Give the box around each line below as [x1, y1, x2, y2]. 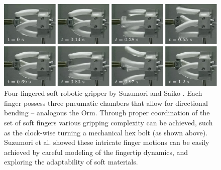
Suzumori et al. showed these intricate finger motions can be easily [4, 137, 209, 147]
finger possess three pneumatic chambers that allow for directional [4, 97, 208, 108]
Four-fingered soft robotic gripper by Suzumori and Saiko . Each [4, 88, 202, 98]
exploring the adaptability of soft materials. [4, 156, 138, 167]
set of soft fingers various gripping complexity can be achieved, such [4, 117, 213, 128]
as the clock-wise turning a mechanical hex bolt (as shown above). [4, 127, 208, 137]
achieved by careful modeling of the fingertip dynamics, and [4, 146, 188, 157]
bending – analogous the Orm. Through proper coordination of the [4, 107, 210, 118]
